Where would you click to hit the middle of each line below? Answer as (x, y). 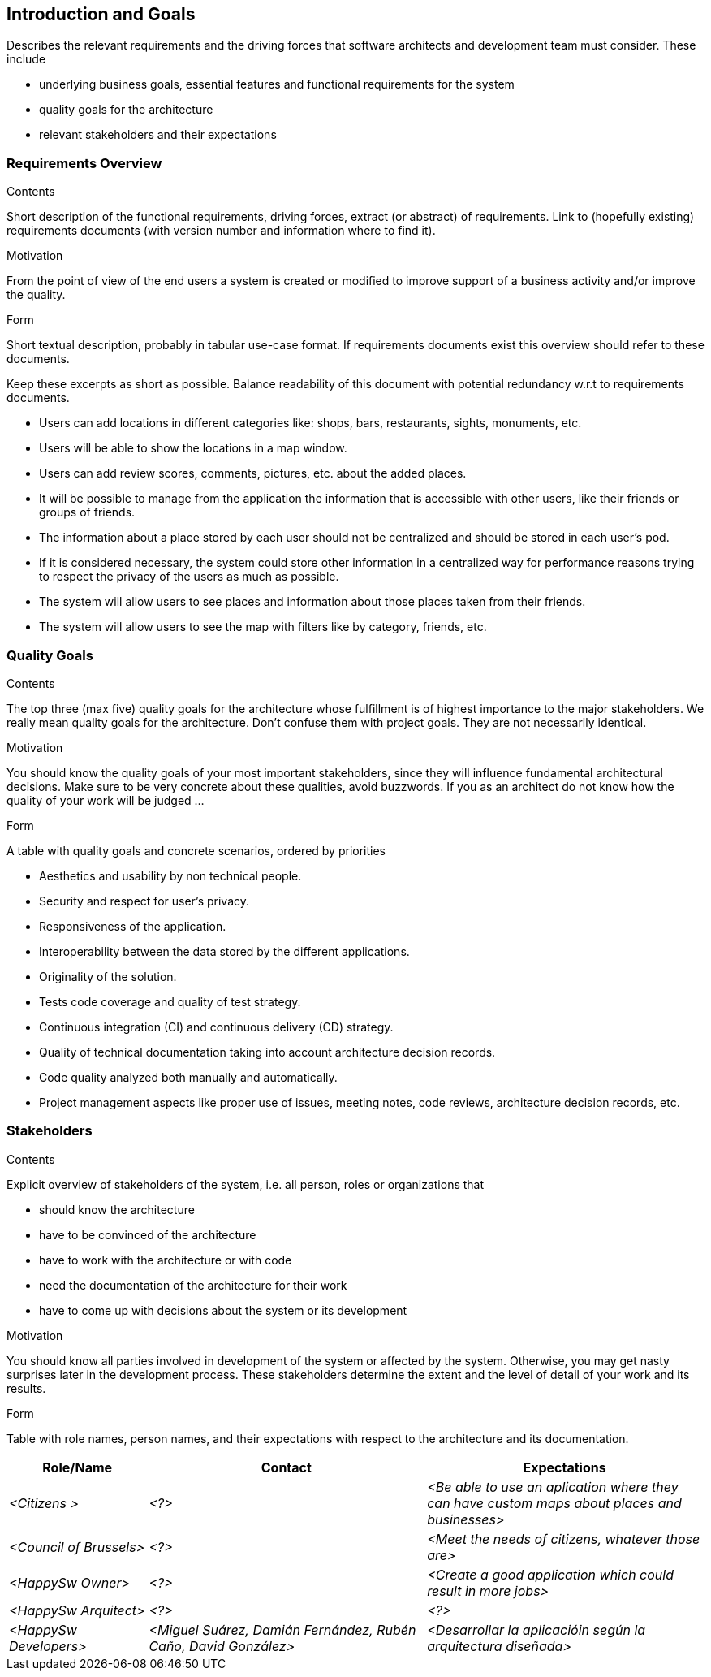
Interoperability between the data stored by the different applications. (224, 951)
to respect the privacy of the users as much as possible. (189, 577)
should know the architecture (117, 1209)
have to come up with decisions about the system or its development (223, 1310)
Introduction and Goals (101, 14)
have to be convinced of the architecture (148, 1234)
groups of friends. (87, 512)
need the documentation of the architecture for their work (193, 1285)
